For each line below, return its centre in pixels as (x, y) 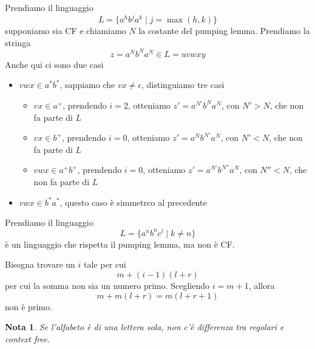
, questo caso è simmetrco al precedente (133, 202)
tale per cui (105, 264)
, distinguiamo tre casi (183, 85)
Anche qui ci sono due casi (54, 64)
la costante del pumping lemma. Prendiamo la (224, 31)
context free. (27, 338)
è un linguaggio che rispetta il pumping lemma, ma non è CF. (120, 244)
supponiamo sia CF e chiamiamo (66, 31)
